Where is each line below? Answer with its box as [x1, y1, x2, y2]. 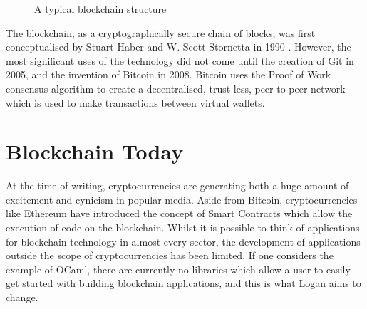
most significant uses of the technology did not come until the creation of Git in [6, 53, 354, 68]
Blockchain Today [6, 137, 184, 166]
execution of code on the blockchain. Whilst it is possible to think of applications [6, 220, 360, 235]
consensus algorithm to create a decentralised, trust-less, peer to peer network [6, 80, 346, 95]
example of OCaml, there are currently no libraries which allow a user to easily [6, 261, 351, 276]
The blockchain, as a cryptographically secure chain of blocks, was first [6, 25, 316, 40]
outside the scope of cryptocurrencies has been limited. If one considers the [6, 248, 334, 263]
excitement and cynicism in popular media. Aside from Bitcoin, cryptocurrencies [6, 192, 358, 206]
